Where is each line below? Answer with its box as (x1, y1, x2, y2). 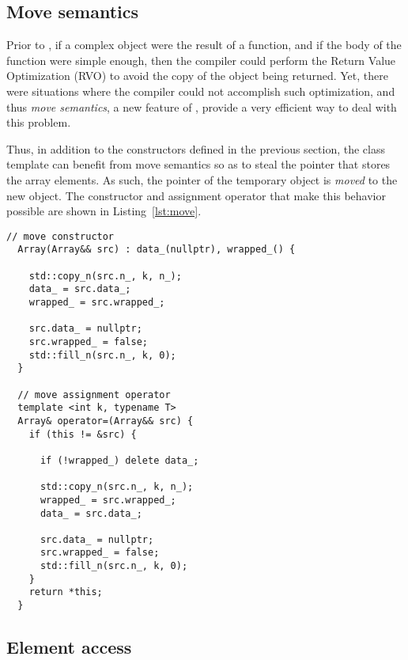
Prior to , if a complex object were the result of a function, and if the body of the (6, 36, 402, 53)
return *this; (28, 586, 103, 598)
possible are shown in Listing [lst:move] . (6, 203, 202, 219)
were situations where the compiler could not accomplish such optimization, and (6, 82, 395, 99)
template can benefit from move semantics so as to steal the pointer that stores (6, 156, 391, 173)
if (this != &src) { (28, 428, 137, 440)
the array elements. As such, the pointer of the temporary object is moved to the (6, 171, 398, 188)
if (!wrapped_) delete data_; (40, 454, 199, 466)
